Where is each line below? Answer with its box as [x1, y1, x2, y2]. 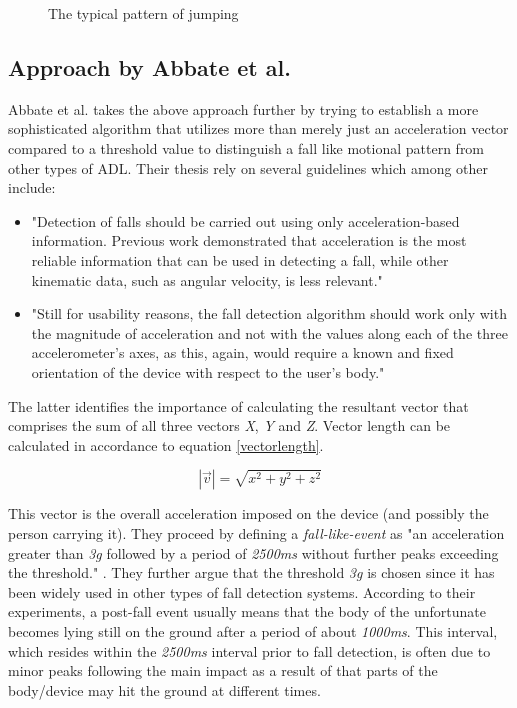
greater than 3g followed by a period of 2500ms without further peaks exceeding [8, 542, 499, 563]
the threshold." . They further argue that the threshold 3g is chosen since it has [8, 562, 495, 583]
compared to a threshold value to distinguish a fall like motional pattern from [8, 137, 485, 158]
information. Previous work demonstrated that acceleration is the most [31, 230, 467, 251]
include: [8, 177, 56, 198]
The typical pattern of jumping [48, 3, 239, 23]
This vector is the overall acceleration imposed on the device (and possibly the [8, 503, 489, 524]
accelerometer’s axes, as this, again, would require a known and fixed [31, 342, 454, 363]
